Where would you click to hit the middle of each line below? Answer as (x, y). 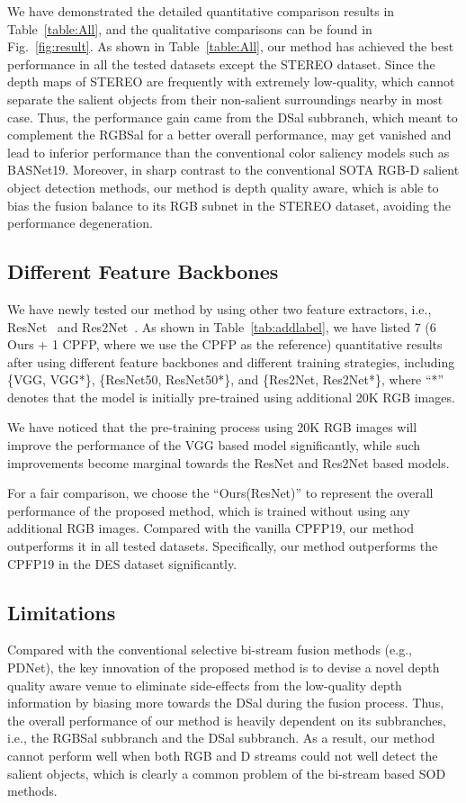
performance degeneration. (80, 223)
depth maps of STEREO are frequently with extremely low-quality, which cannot (231, 81)
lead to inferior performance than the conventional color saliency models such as (229, 152)
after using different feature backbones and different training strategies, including (231, 361)
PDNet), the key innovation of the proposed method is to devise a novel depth (224, 668)
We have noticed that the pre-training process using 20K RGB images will (212, 427)
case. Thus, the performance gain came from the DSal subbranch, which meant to (233, 117)
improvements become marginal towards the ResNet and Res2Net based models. (229, 462)
